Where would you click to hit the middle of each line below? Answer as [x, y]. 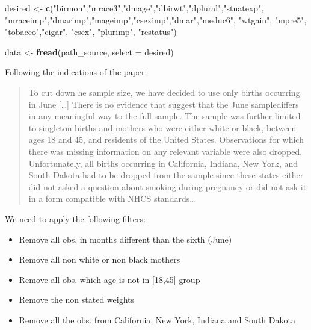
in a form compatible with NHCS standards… [112, 198]
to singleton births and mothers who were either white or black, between [162, 127]
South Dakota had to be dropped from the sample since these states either [166, 175]
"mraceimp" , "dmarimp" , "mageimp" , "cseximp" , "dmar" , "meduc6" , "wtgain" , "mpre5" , [156, 20]
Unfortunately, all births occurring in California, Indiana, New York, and [163, 163]
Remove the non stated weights [77, 300]
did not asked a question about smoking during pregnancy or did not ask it [168, 186]
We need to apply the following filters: [75, 218]
